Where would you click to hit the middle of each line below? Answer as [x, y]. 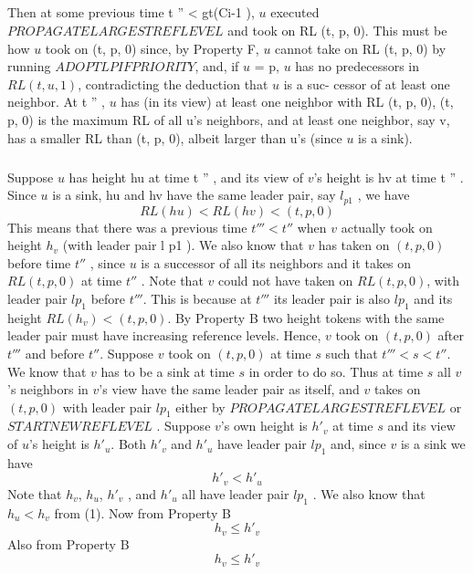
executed [295, 12]
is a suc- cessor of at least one [367, 83]
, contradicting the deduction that [173, 83]
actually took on [387, 227]
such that [352, 353]
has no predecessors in [357, 66]
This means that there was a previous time [127, 227]
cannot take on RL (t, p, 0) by [361, 48]
